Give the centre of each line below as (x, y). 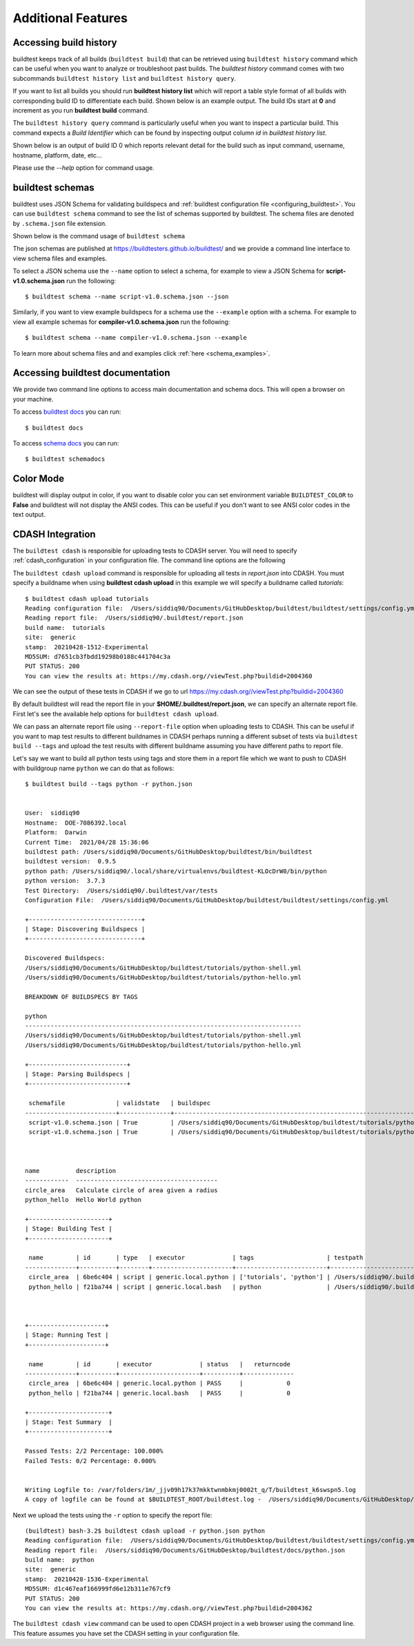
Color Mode (39, 479)
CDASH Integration (54, 534)
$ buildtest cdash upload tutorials (87, 599)
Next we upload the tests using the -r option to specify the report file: (112, 1515)
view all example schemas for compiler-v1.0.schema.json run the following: (121, 322)
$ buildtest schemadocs (65, 459)
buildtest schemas (53, 188)
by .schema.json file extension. (60, 223)
